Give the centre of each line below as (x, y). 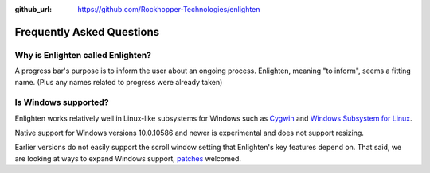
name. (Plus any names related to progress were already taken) (119, 82)
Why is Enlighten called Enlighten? (83, 55)
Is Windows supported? (62, 102)
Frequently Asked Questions (87, 32)
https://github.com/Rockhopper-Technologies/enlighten (169, 9)
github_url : (33, 9)
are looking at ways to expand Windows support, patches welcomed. (128, 158)
